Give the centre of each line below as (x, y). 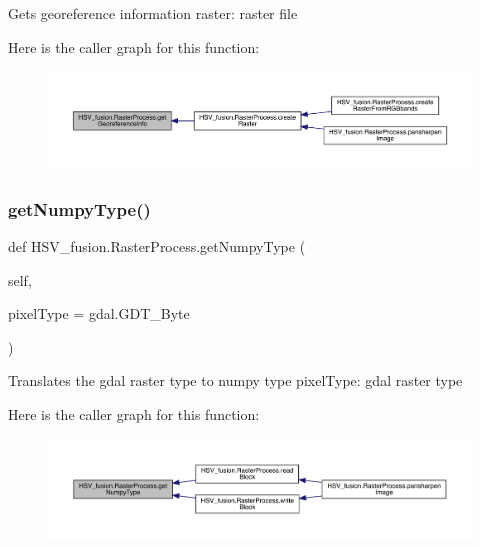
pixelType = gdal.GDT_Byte (99, 313)
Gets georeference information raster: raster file (153, 13)
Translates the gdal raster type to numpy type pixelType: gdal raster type (235, 380)
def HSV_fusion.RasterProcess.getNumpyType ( (157, 246)
